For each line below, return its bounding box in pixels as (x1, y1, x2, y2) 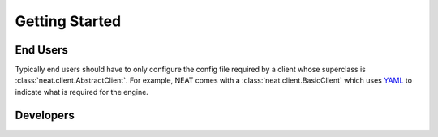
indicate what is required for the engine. (15, 87, 149, 96)
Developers (15, 108, 75, 122)
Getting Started (15, 12, 122, 30)
